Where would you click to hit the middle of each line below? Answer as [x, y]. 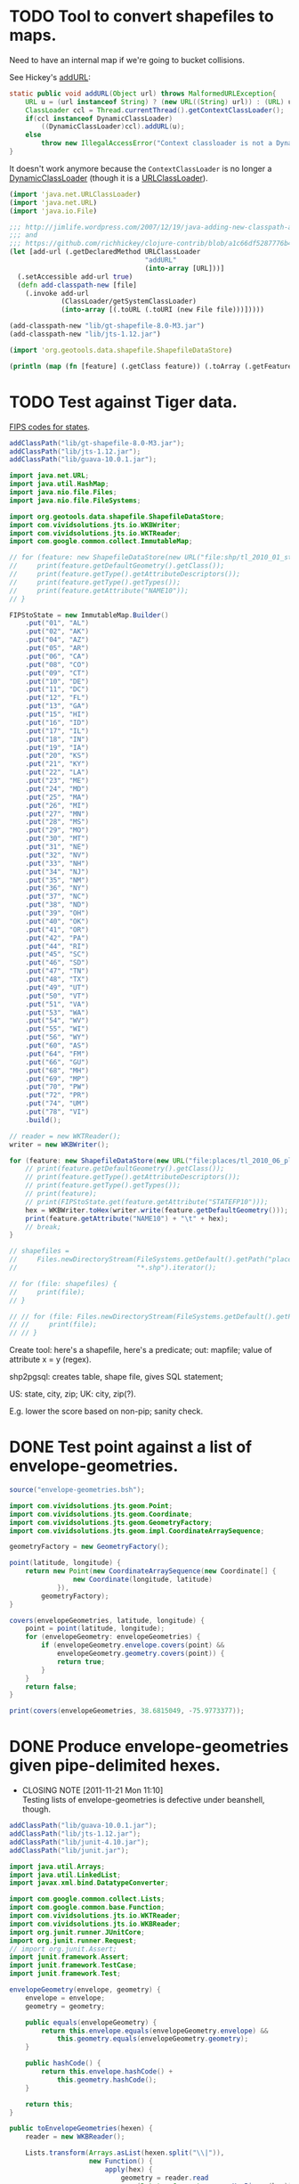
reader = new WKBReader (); [75, 2137]
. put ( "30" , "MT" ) [57, 839]
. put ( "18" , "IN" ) [57, 739]
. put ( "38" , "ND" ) [57, 905]
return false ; [51, 1687]
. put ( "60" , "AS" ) [57, 1046]
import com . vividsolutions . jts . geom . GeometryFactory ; [111, 1522]
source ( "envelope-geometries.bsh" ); [77, 1490]
